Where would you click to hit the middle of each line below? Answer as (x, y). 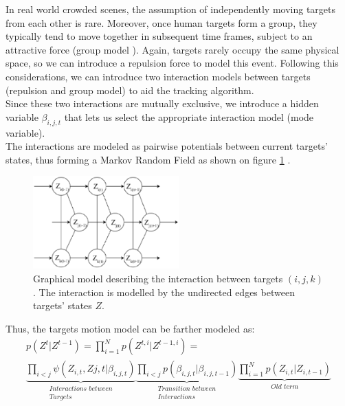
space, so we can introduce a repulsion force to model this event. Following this (172, 63)
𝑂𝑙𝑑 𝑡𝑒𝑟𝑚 (285, 387)
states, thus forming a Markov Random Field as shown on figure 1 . (148, 159)
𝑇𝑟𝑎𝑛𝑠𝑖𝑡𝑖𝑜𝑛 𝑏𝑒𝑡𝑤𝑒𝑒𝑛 (187, 389)
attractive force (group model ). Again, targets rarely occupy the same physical (172, 49)
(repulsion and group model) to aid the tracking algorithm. (130, 90)
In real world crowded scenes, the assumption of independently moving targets (171, 9)
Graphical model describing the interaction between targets (158, 278)
